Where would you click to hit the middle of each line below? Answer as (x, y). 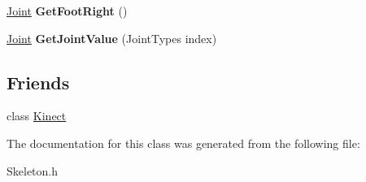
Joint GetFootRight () (67, 11)
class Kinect (37, 116)
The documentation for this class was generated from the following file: (183, 143)
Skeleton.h (33, 170)
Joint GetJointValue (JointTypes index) (112, 38)
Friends (38, 82)
